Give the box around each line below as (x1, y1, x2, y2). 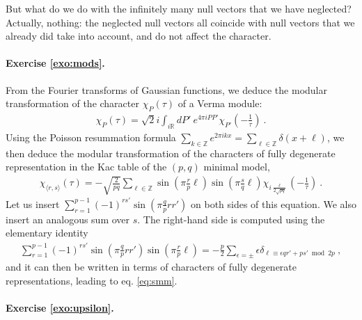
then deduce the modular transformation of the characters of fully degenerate (6, 145, 336, 160)
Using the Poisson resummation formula (6, 129, 176, 144)
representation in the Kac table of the (6, 159, 167, 174)
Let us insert (6, 196, 60, 211)
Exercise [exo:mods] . (6, 56, 105, 70)
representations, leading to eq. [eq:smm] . (6, 273, 178, 287)
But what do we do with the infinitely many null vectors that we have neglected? (6, 1, 352, 15)
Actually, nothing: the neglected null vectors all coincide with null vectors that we (6, 15, 355, 29)
